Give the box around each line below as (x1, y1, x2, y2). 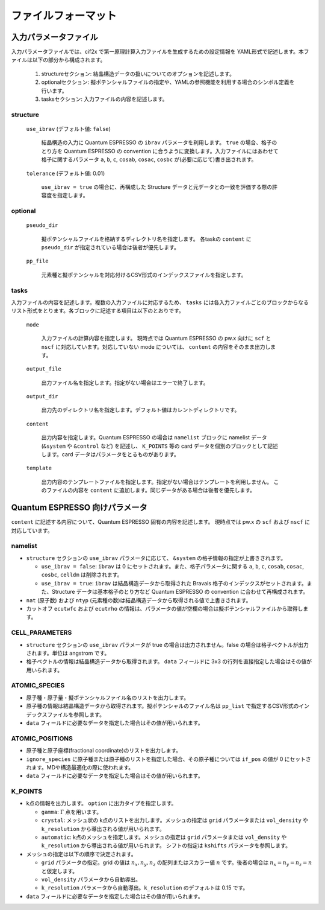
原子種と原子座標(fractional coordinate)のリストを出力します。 (26, 747, 182, 754)
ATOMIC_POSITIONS (11, 734, 73, 742)
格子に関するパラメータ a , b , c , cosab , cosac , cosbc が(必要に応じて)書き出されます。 (41, 156, 257, 163)
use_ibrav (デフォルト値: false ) (26, 125, 111, 132)
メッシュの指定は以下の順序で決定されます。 (26, 850, 137, 857)
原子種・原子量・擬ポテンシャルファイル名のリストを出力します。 (26, 694, 190, 701)
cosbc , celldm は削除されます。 (41, 571, 123, 579)
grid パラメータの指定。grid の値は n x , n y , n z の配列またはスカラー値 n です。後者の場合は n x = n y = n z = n (41, 859, 312, 867)
